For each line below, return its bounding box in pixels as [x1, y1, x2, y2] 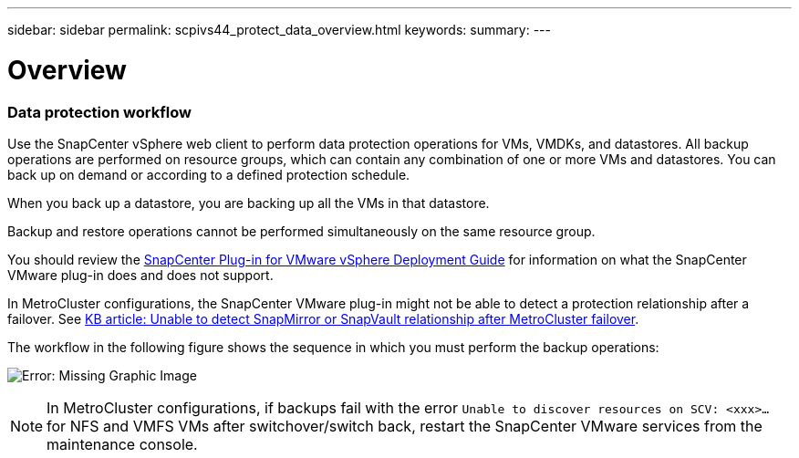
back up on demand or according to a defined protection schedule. [7, 166, 410, 182]
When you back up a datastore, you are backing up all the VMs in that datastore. [7, 194, 490, 211]
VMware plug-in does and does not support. [7, 266, 274, 283]
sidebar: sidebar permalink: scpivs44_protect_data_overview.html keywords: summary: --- [7, 22, 551, 37]
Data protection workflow [7, 102, 192, 121]
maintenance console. [47, 434, 198, 453]
